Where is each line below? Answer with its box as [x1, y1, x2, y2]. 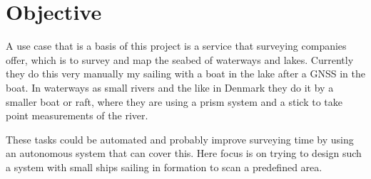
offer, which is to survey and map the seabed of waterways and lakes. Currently [6, 52, 354, 67]
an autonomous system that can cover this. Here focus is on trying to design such [6, 146, 362, 161]
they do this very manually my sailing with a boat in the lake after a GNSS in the [6, 66, 365, 81]
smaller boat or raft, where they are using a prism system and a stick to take [6, 94, 342, 109]
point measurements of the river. [6, 108, 148, 123]
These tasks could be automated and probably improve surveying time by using [6, 131, 354, 146]
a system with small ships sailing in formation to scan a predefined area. [6, 159, 322, 174]
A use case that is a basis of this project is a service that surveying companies [6, 38, 347, 53]
